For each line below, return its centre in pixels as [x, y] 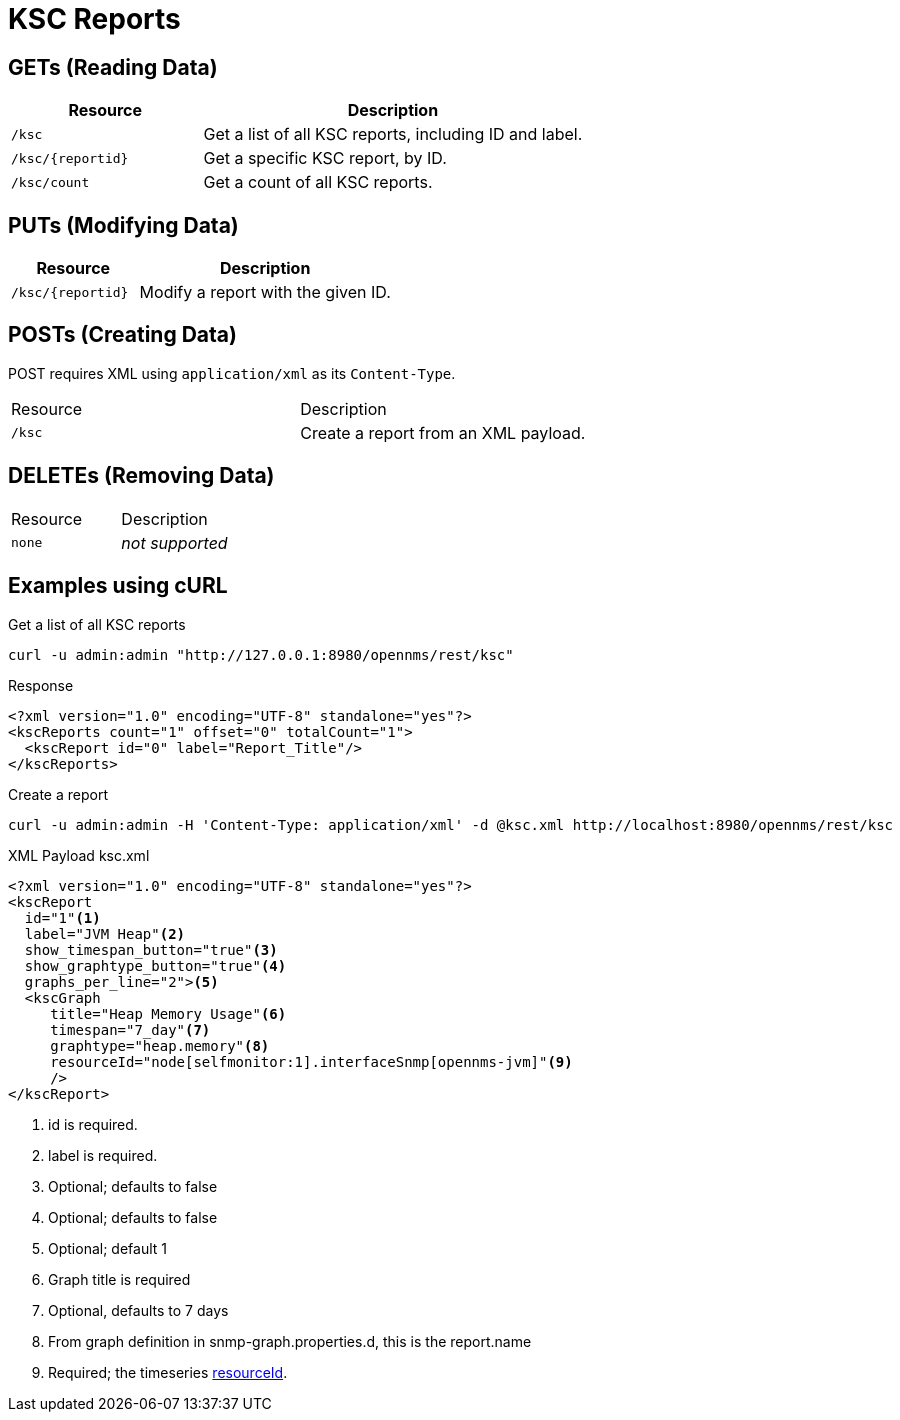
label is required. [103, 1155]
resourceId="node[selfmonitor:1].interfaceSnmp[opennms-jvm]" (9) [311, 1061]
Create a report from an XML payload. [443, 432]
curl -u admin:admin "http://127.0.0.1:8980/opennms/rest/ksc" [261, 654]
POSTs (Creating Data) [122, 335]
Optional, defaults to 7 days [138, 1310]
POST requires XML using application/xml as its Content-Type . [232, 373]
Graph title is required [119, 1279]
